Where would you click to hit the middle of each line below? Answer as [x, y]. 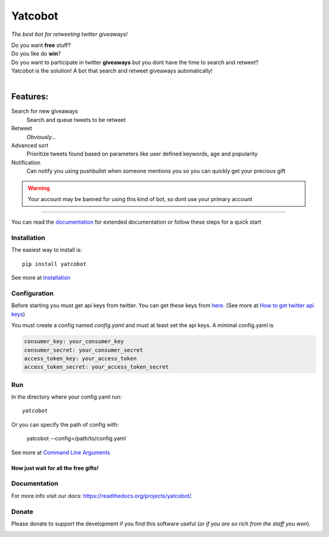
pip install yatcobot [54, 264]
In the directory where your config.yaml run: [66, 397]
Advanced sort [30, 145]
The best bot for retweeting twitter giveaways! [69, 34]
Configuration [33, 293]
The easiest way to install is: [47, 250]
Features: [30, 97]
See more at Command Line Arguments [61, 452]
